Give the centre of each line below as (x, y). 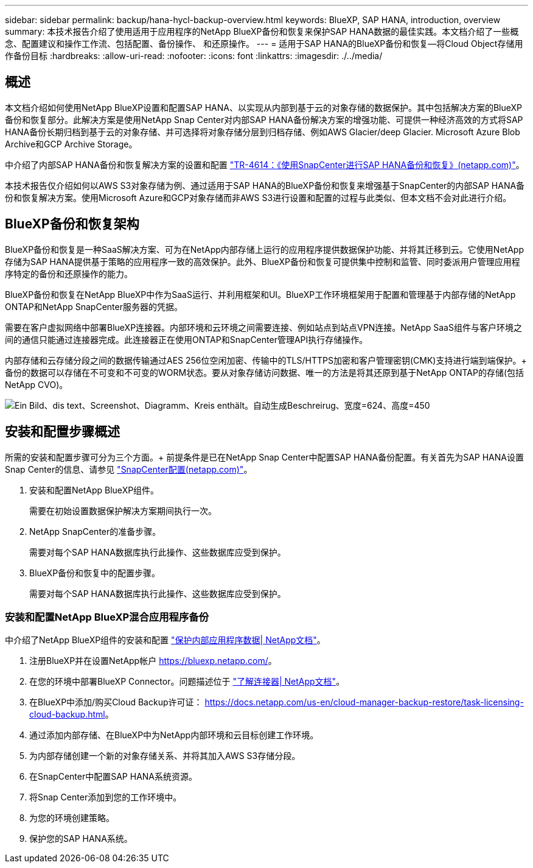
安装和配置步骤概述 (62, 432)
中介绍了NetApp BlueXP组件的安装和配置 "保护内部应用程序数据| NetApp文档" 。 (165, 640)
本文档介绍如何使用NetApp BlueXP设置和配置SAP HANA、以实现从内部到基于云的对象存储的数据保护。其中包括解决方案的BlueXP (263, 107)
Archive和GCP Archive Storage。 (71, 144)
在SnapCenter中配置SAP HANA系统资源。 (113, 777)
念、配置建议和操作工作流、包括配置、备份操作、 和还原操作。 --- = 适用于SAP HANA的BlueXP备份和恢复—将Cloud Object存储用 (264, 44)
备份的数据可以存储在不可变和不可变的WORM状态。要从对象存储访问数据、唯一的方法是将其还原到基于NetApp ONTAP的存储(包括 (264, 372)
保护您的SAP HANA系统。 (81, 839)
